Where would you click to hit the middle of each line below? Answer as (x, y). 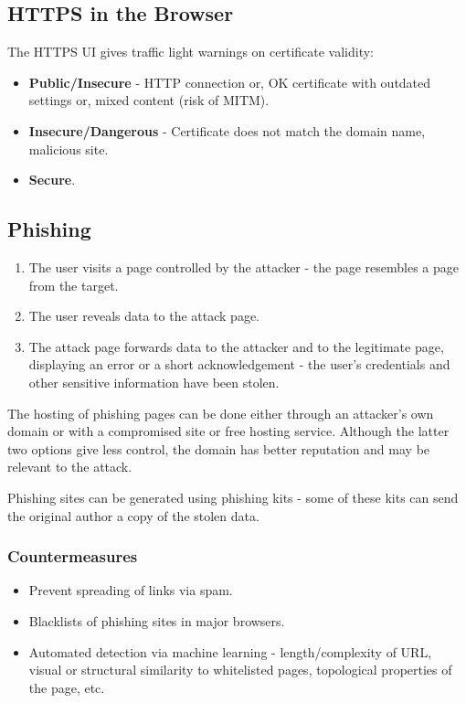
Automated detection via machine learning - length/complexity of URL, (230, 651)
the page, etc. (67, 687)
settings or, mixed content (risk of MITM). (149, 100)
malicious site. (69, 149)
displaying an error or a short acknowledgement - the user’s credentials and (239, 364)
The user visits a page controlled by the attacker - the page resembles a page (244, 266)
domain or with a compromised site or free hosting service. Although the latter (228, 431)
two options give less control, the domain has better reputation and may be (219, 448)
